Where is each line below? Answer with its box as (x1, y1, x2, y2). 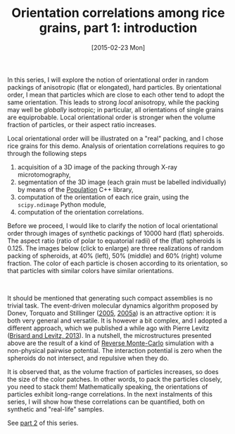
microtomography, (17, 170, 72, 179)
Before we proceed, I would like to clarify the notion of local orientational (7, 221, 218, 230)
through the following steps (7, 149, 87, 157)
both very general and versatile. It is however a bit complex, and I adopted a (7, 316, 227, 325)
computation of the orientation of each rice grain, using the (17, 193, 189, 201)
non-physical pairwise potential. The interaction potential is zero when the (7, 346, 223, 354)
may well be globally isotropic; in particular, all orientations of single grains (7, 105, 224, 114)
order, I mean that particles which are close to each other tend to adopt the (7, 90, 225, 99)
